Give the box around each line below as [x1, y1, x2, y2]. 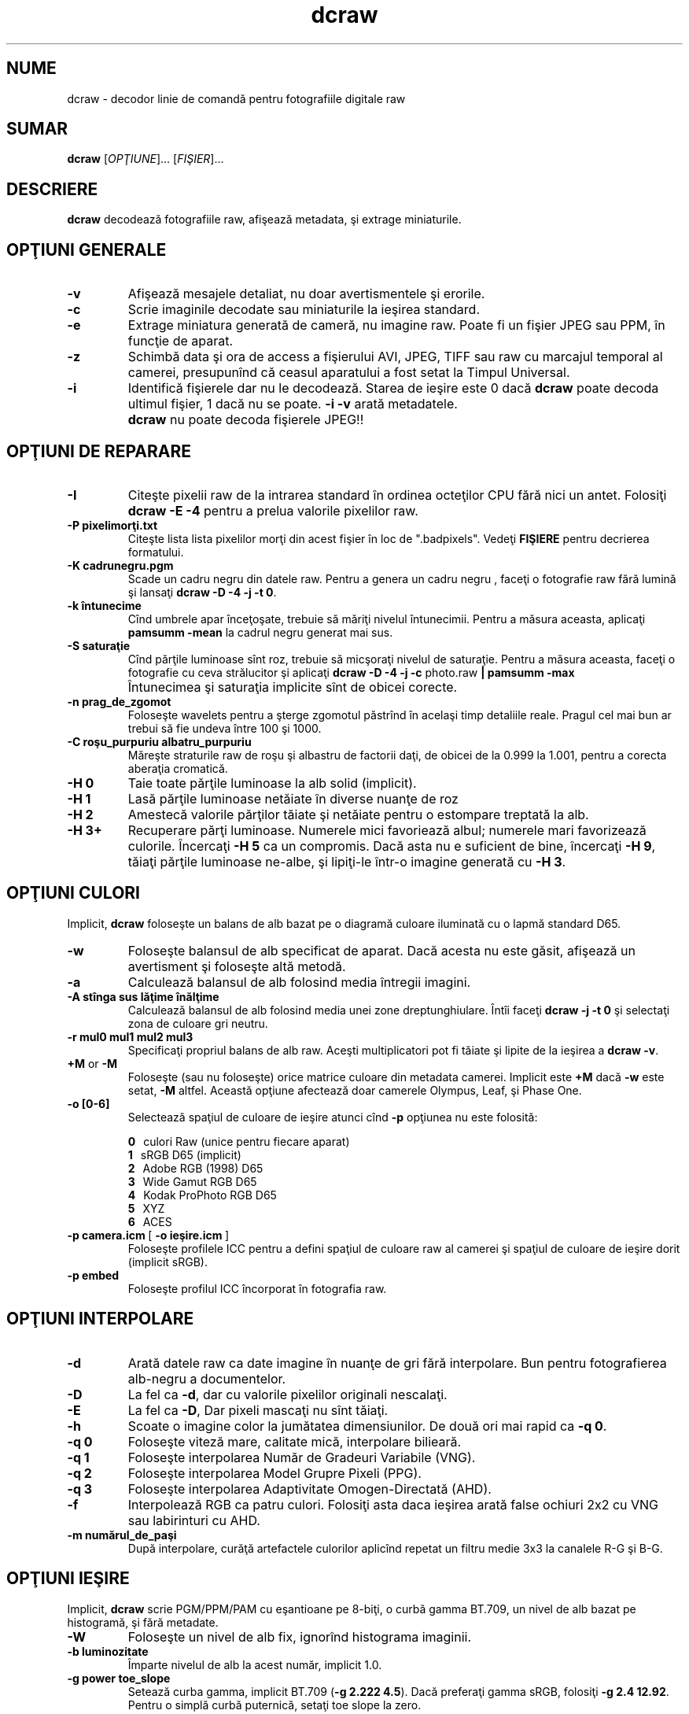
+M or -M [67, 1056, 118, 1070]
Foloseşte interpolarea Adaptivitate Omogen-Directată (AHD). [127, 1480, 492, 1497]
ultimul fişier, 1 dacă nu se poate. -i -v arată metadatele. [127, 396, 458, 412]
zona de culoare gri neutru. [127, 1016, 268, 1030]
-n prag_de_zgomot [67, 694, 171, 708]
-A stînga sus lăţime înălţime [67, 989, 219, 1003]
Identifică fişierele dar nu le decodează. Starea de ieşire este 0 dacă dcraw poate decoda [127, 380, 659, 397]
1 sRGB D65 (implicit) [127, 1147, 241, 1162]
